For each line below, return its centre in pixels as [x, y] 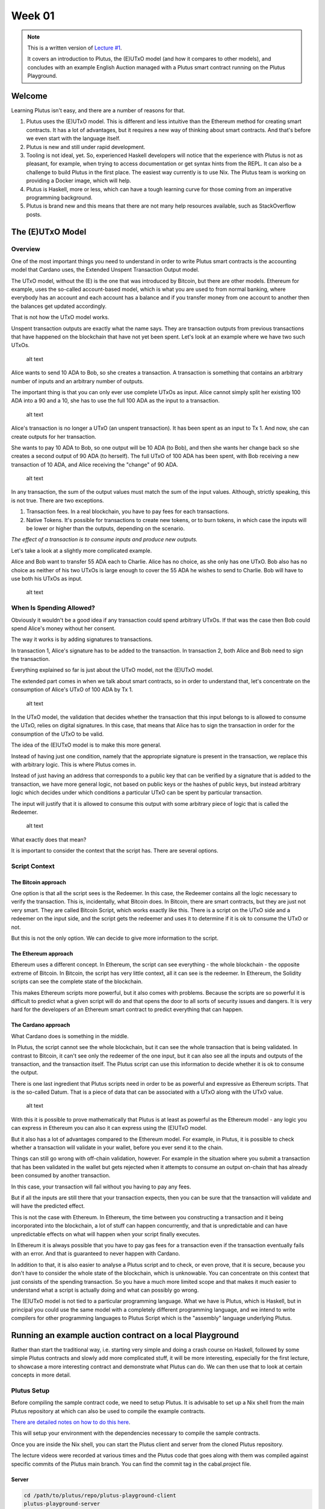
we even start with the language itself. [73, 138]
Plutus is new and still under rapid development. [86, 147]
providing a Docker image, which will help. [79, 180]
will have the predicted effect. [48, 1206]
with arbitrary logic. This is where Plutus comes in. [74, 764]
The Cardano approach [41, 1025]
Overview [26, 249]
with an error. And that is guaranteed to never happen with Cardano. [96, 1254]
